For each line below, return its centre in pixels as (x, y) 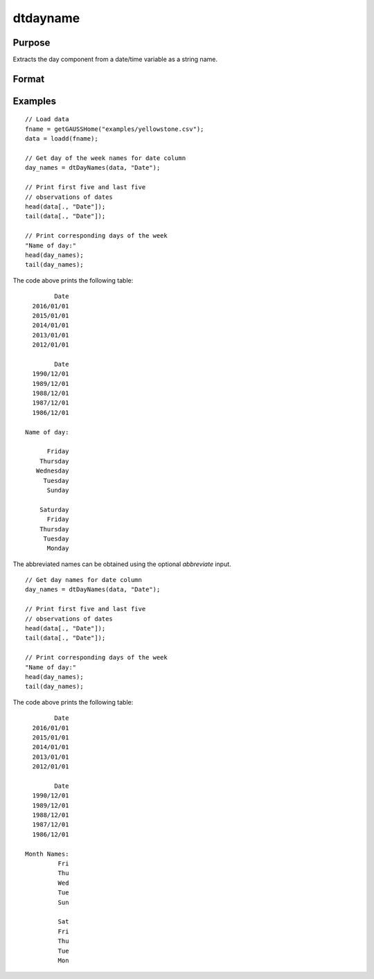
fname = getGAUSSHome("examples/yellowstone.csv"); (115, 129)
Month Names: (47, 854)
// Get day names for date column (83, 580)
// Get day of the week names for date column (106, 158)
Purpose (32, 43)
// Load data (47, 119)
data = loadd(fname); (62, 139)
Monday (58, 548)
